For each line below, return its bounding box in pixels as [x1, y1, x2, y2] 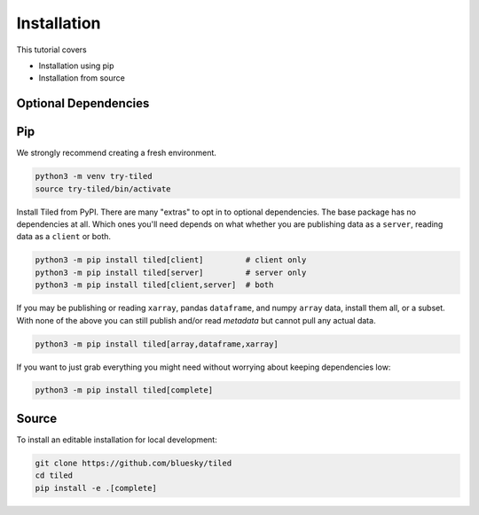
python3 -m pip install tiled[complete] [35, 386, 213, 395]
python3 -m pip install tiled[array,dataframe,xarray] [35, 339, 279, 349]
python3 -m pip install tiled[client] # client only [35, 255, 307, 265]
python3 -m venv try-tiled [35, 171, 153, 182]
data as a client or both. [16, 231, 111, 242]
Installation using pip [38, 60, 114, 71]
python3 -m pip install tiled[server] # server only [35, 267, 307, 277]
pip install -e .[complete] [35, 483, 157, 493]
